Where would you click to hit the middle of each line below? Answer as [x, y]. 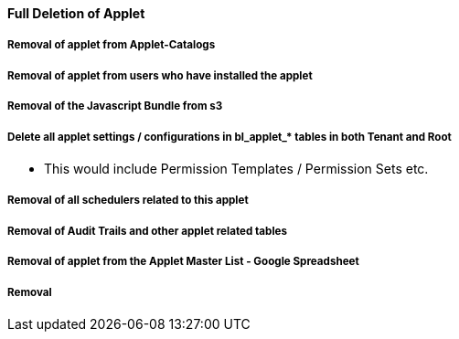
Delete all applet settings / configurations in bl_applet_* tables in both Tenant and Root [229, 137]
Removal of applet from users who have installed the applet [160, 75]
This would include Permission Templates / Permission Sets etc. [236, 168]
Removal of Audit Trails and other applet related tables [147, 231]
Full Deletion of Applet [76, 13]
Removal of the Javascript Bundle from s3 [115, 106]
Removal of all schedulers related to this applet [128, 201]
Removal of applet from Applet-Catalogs [112, 45]
